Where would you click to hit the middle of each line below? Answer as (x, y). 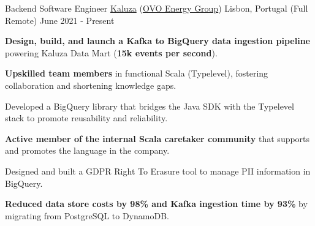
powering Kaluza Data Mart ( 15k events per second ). (111, 52)
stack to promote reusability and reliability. (86, 118)
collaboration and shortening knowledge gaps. (91, 85)
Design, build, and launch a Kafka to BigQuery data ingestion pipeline (157, 41)
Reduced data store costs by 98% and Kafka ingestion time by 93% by (156, 204)
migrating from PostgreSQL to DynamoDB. (87, 215)
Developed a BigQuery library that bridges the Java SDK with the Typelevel (150, 106)
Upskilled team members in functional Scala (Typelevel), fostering (137, 73)
